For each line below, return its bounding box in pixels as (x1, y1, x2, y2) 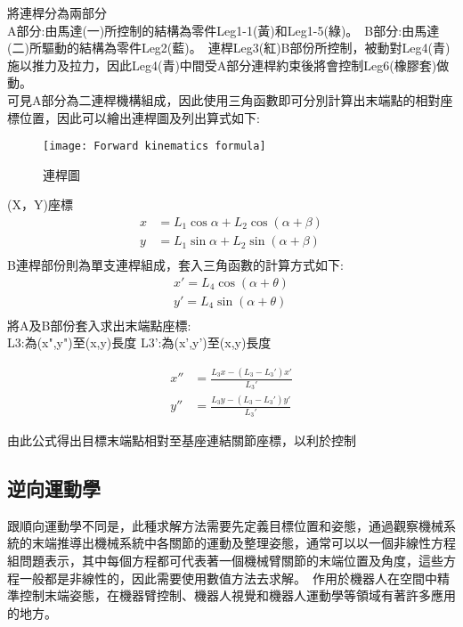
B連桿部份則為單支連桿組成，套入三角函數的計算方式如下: (7, 256, 344, 274)
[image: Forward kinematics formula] (43, 140, 266, 153)
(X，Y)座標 (7, 195, 73, 214)
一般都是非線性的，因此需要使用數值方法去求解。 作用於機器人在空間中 (19, 568, 437, 587)
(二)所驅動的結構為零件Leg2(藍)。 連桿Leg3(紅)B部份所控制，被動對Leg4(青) (7, 38, 451, 57)
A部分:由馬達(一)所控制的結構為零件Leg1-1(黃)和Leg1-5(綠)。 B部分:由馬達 (7, 20, 440, 39)
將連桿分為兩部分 (7, 4, 107, 21)
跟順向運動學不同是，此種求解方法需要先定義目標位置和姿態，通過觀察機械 (7, 516, 443, 534)
